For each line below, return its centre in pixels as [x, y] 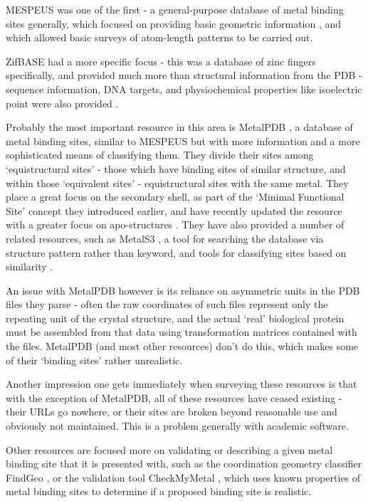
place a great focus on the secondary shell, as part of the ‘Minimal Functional [175, 197]
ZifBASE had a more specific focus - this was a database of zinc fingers [161, 61]
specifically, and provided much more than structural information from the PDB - [184, 75]
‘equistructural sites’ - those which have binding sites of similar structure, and [176, 168]
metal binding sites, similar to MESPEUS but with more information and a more [183, 141]
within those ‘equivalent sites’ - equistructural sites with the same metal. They [177, 182]
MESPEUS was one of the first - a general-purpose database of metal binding [175, 9]
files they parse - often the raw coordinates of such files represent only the [167, 304]
